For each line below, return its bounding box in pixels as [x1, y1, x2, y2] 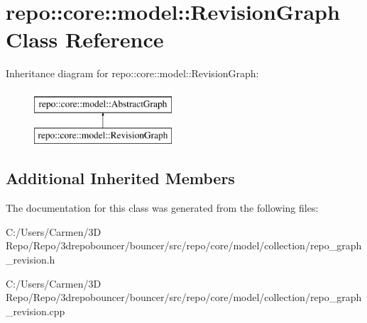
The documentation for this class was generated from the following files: [6, 200, 319, 215]
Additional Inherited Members [6, 167, 235, 189]
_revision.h [6, 252, 55, 267]
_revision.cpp [6, 303, 65, 318]
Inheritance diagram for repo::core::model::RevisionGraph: [6, 66, 259, 81]
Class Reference [6, 25, 164, 54]
